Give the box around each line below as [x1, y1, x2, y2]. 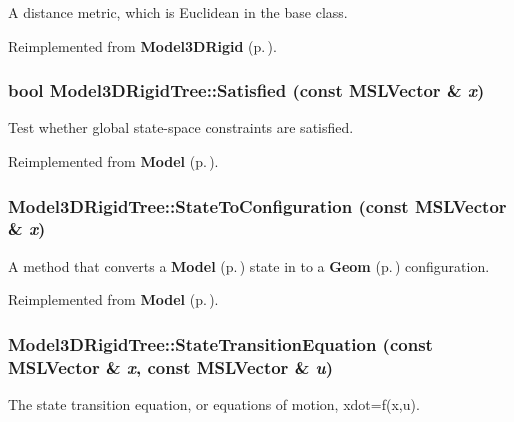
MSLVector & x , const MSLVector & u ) [8, 354, 334, 379]
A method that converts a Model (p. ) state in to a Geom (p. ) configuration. [8, 255, 490, 276]
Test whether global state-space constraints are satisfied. [8, 117, 354, 138]
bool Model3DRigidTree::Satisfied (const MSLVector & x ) [8, 78, 485, 103]
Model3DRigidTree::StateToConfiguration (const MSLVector [8, 193, 507, 218]
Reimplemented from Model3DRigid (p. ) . [8, 35, 277, 56]
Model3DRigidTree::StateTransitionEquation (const [8, 331, 433, 356]
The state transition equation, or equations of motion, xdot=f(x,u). [8, 394, 420, 415]
